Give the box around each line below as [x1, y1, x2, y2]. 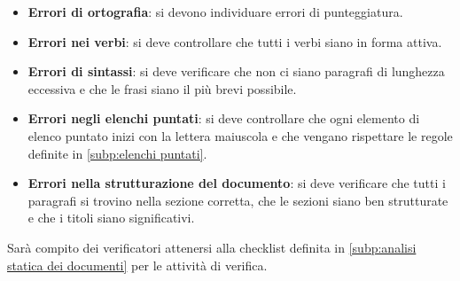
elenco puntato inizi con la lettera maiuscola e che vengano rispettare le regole [27, 126, 453, 144]
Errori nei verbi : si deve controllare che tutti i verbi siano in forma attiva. [27, 32, 442, 51]
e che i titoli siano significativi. [27, 208, 195, 227]
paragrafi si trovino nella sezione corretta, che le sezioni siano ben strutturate [27, 191, 448, 209]
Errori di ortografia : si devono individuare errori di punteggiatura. [27, 3, 403, 20]
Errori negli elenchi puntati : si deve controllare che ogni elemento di [27, 109, 420, 128]
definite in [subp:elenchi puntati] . [27, 144, 207, 162]
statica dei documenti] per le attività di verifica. [7, 255, 268, 274]
